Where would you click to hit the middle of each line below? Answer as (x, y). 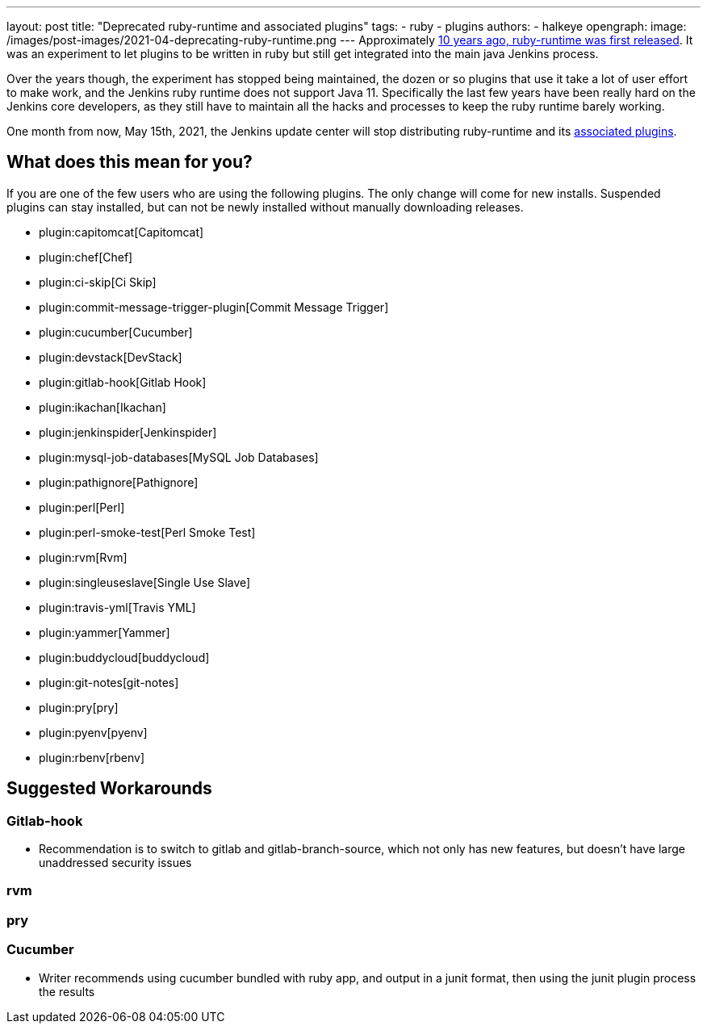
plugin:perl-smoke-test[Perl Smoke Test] (147, 532)
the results (67, 991)
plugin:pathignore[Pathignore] (119, 482)
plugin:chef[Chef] (86, 257)
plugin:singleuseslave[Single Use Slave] (145, 582)
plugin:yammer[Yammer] (105, 632)
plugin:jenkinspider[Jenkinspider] (128, 432)
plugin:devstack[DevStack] (111, 357)
